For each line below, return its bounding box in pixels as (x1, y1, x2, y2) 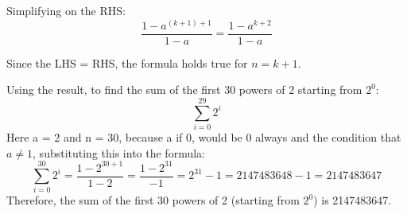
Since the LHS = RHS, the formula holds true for (6, 54, 248, 71)
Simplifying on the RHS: (6, 2, 126, 18)
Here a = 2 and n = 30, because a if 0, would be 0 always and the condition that (6, 128, 401, 145)
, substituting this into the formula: (33, 144, 205, 161)
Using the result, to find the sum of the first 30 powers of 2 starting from (6, 81, 362, 98)
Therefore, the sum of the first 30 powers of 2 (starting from (6, 192, 300, 208)
